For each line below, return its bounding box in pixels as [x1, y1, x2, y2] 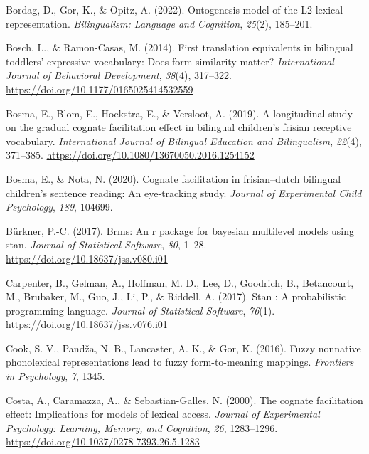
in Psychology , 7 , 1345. [6, 369, 105, 384]
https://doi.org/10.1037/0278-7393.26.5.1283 [6, 434, 200, 449]
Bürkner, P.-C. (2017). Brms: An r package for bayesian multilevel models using [6, 223, 354, 238]
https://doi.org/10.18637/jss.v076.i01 [6, 317, 168, 332]
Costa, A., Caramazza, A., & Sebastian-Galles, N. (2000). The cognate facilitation [6, 392, 363, 407]
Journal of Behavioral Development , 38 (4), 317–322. [6, 68, 232, 83]
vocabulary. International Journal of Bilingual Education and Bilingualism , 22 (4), [6, 133, 362, 148]
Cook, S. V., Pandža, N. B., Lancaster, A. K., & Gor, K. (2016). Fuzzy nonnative [6, 340, 361, 355]
